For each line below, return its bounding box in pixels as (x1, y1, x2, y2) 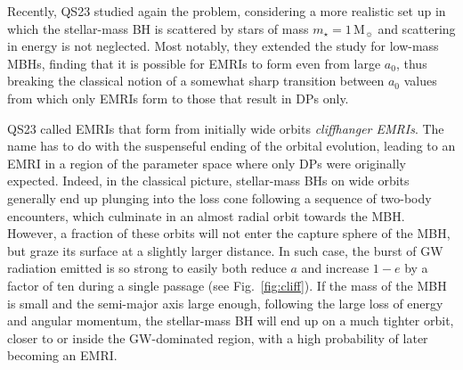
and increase (301, 259, 370, 277)
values (403, 71, 437, 90)
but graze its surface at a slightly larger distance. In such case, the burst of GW (7, 241, 443, 259)
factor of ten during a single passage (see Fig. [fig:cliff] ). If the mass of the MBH (7, 275, 447, 294)
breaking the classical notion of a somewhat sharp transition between (7, 71, 385, 90)
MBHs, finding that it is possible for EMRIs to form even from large (7, 53, 381, 72)
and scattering (378, 19, 456, 37)
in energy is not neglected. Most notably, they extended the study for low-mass (7, 37, 439, 55)
